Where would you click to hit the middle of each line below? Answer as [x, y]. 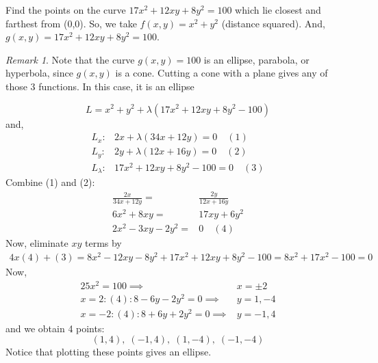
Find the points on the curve [66, 10]
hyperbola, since [39, 73]
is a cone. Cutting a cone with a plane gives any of [222, 73]
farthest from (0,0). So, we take [71, 23]
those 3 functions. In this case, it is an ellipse [100, 86]
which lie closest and [278, 10]
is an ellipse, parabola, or [256, 59]
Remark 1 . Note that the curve [70, 59]
